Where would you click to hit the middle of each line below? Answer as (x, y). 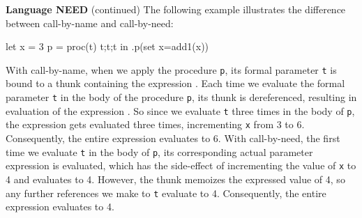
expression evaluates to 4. (60, 207)
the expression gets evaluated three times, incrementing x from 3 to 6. (155, 124)
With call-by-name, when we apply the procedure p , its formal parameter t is (171, 69)
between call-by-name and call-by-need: (90, 23)
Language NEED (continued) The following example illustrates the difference (176, 9)
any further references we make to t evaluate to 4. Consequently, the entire (166, 193)
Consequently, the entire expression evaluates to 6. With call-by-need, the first (173, 138)
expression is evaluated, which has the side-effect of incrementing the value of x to (181, 165)
